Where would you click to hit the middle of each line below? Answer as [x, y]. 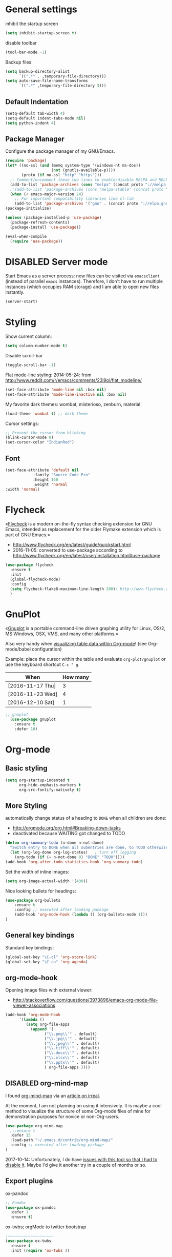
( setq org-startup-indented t [38, 780]
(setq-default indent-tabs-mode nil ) [46, 118]
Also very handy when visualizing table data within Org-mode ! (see [76, 644]
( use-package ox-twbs [28, 1241]
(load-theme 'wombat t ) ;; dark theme [47, 414]
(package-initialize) [28, 209]
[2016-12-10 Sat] [31, 702]
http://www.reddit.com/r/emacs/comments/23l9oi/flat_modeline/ [73, 380]
